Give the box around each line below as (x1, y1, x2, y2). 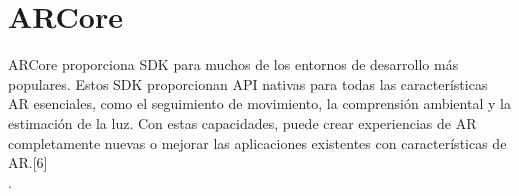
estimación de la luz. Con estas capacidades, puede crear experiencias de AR (8, 112, 477, 133)
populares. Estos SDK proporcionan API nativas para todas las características (8, 73, 488, 94)
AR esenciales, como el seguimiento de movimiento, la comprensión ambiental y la (8, 93, 511, 114)
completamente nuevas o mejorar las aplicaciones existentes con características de (8, 132, 507, 153)
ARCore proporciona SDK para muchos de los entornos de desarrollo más (8, 54, 459, 75)
